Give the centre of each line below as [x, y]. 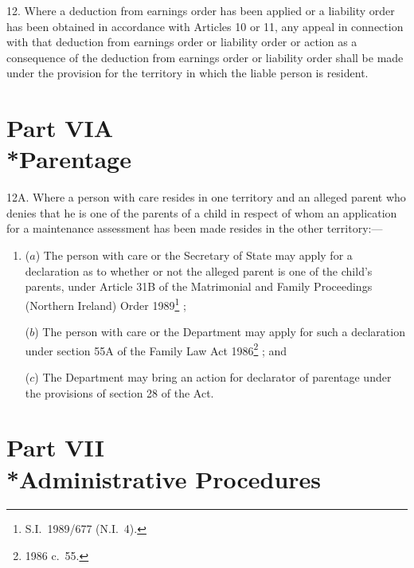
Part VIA [60, 128]
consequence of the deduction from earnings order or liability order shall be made [205, 57]
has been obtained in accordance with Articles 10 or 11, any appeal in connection [205, 26]
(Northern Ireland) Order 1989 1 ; [105, 304]
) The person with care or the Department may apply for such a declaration [220, 332]
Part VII [55, 447]
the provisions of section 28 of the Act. [119, 392]
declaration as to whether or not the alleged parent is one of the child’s [199, 270]
